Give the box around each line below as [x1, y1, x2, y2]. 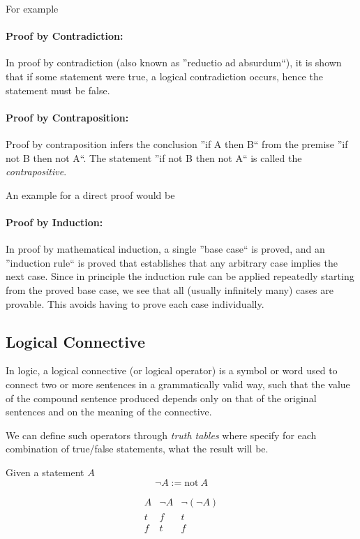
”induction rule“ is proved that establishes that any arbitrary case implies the [6, 255, 338, 269]
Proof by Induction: [6, 214, 103, 229]
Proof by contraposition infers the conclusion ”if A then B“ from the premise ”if [6, 136, 348, 151]
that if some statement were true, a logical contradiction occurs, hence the [6, 68, 323, 83]
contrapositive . [6, 164, 67, 179]
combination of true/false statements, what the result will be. [6, 441, 269, 456]
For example [6, 1, 59, 15]
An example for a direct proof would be [6, 187, 175, 202]
